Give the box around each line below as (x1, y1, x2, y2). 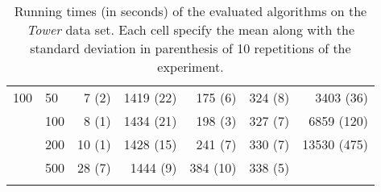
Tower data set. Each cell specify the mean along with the (26, 20, 354, 39)
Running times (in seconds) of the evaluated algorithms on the (14, 2, 367, 20)
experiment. (157, 57, 224, 76)
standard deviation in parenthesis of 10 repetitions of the (30, 39, 351, 57)
